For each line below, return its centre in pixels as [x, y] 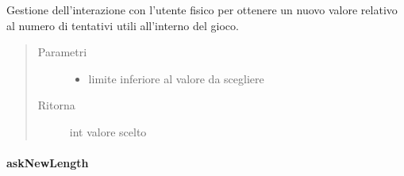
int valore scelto [108, 131]
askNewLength [48, 163]
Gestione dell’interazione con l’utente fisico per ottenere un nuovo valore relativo [202, 10]
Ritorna [56, 105]
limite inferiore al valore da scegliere [176, 78]
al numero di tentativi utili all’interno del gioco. [123, 25]
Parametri [62, 52]
